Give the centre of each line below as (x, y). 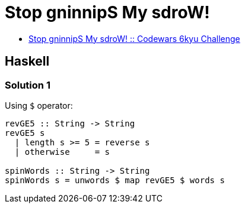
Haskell (27, 61)
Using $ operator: (39, 105)
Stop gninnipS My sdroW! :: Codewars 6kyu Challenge (134, 38)
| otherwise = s (62, 152)
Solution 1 (28, 85)
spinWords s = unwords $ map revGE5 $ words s (115, 180)
